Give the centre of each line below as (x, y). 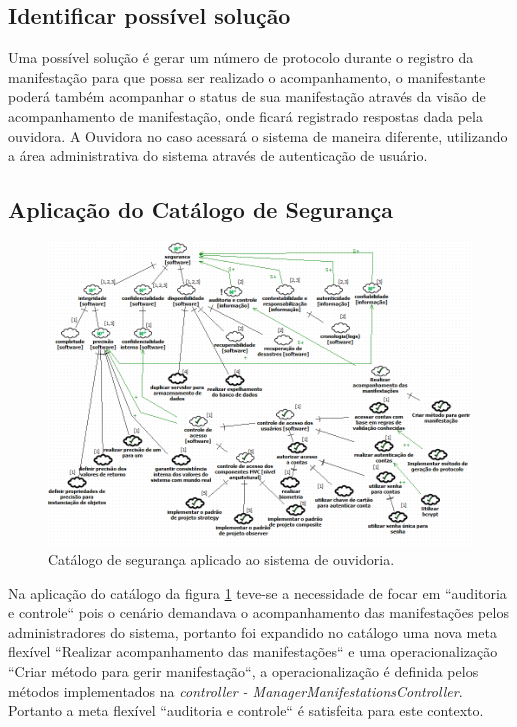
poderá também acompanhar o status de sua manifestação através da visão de (247, 96)
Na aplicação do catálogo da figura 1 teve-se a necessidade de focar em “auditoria (257, 592)
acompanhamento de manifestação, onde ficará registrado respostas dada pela (245, 115)
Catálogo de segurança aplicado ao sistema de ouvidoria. (221, 559)
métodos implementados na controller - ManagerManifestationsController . (235, 690)
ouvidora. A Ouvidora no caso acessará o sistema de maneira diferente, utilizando (258, 135)
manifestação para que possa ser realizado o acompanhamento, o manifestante (247, 76)
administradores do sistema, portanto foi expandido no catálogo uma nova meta (252, 631)
